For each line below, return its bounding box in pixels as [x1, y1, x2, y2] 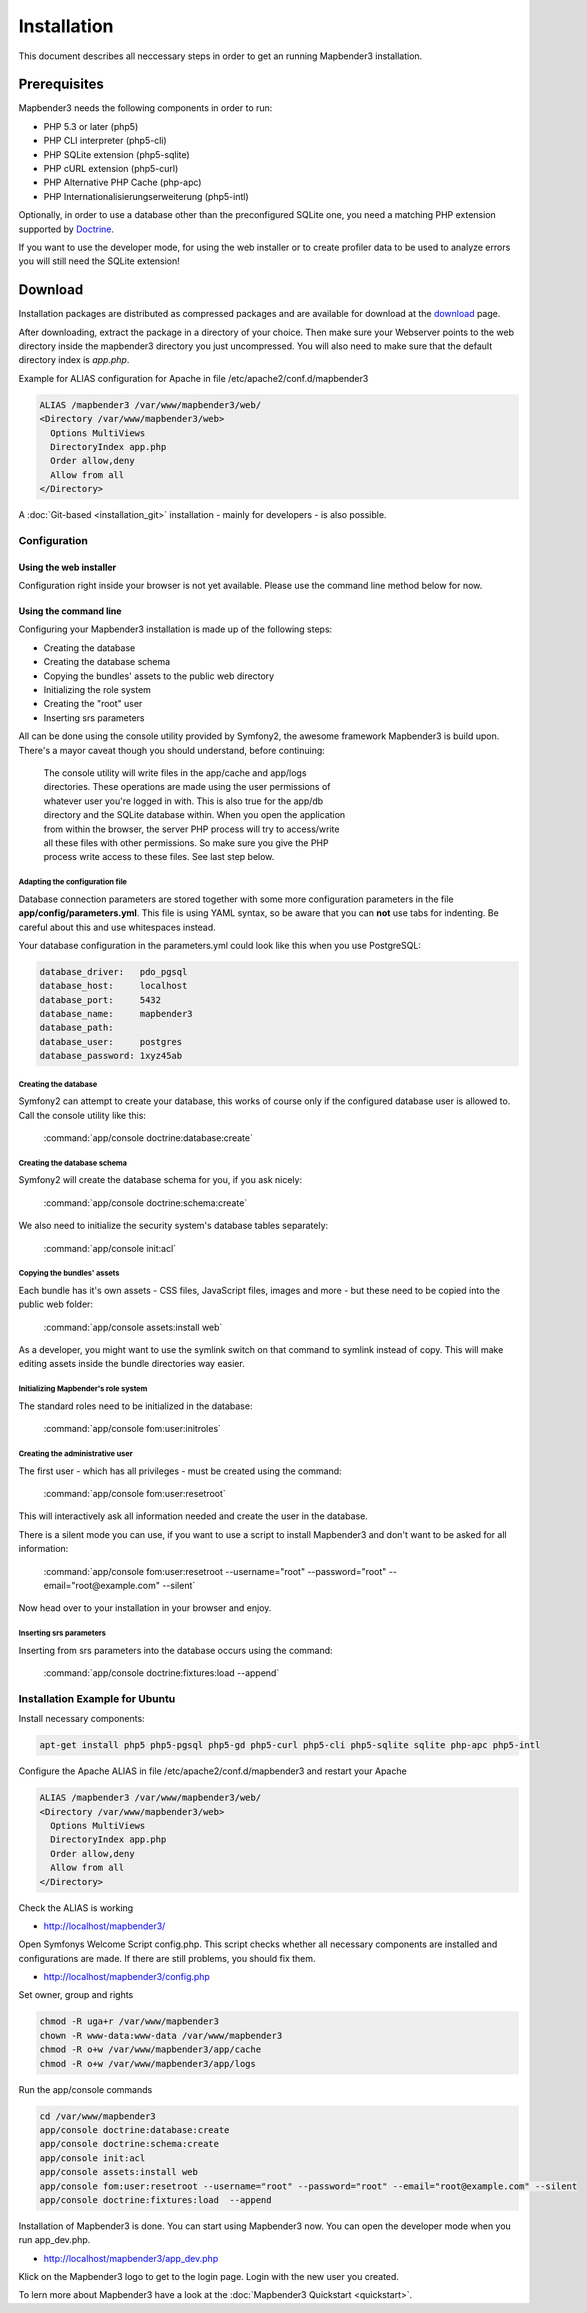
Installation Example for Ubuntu [18, 1691, 176, 1705]
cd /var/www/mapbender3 [39, 2110, 157, 2122]
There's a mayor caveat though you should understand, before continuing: [18, 744, 325, 756]
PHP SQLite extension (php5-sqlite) [43, 148, 190, 160]
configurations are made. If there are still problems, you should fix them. [18, 1952, 316, 1964]
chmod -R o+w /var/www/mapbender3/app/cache [39, 2044, 262, 2055]
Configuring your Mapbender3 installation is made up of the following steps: [18, 623, 333, 635]
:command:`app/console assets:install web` [43, 1321, 223, 1333]
